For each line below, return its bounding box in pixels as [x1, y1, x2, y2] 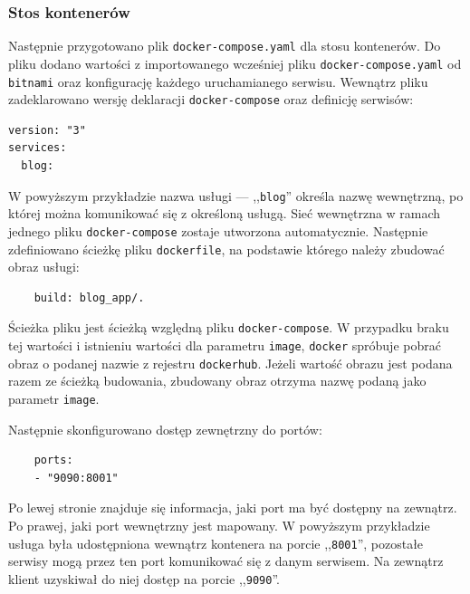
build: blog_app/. [34, 291, 145, 304]
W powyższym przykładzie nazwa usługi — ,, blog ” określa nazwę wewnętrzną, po [8, 186, 464, 205]
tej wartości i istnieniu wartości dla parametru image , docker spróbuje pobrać [8, 336, 441, 355]
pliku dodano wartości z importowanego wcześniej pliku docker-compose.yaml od [8, 53, 462, 72]
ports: [34, 454, 73, 467]
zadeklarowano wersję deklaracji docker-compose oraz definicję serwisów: [8, 90, 414, 109]
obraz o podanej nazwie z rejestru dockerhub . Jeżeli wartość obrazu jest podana [8, 353, 453, 372]
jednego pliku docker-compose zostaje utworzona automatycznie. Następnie [8, 221, 428, 240]
